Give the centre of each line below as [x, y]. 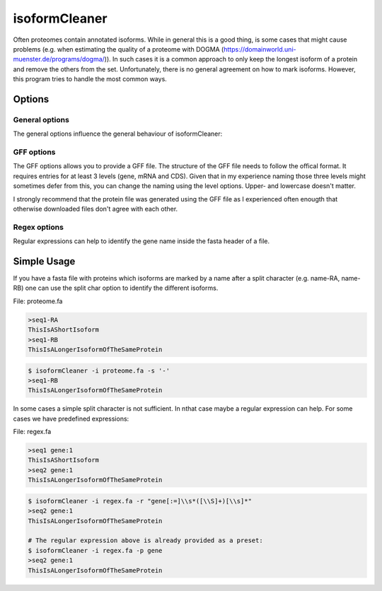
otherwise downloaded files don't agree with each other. [95, 209]
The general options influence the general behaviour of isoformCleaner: [118, 134]
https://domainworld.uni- [260, 49]
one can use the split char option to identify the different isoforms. [122, 288]
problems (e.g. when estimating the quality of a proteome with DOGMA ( [118, 49]
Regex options [38, 227]
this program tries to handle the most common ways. [90, 79]
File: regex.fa [32, 432]
